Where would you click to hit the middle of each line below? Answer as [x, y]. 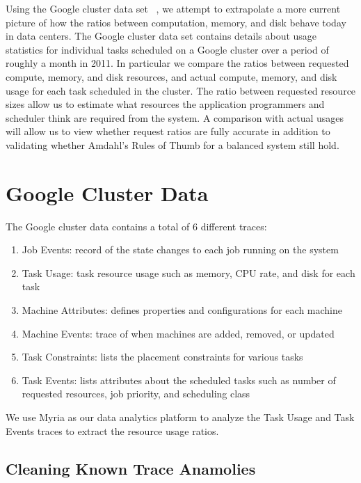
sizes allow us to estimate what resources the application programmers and [165, 104]
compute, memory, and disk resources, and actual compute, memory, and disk [171, 76]
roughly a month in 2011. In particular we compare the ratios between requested [177, 63]
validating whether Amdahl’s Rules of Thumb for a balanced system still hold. [173, 144]
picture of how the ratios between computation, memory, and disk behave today [176, 22]
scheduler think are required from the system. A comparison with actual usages [175, 117]
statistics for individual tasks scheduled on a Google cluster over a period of [167, 49]
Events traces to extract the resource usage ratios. [112, 430]
